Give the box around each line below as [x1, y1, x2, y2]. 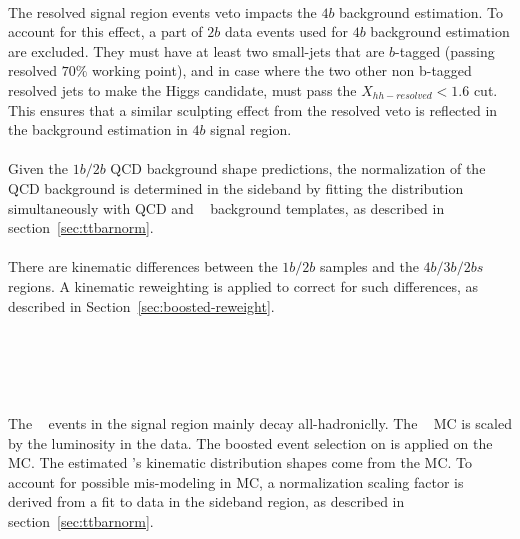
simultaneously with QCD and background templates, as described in [8, 197, 445, 218]
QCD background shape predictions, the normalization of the [110, 158, 486, 179]
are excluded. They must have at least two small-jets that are [8, 40, 385, 61]
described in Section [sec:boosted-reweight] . [8, 295, 275, 316]
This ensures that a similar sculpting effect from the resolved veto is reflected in [8, 99, 498, 120]
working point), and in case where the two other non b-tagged [92, 60, 472, 81]
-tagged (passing [395, 40, 495, 61]
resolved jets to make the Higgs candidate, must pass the [8, 79, 357, 100]
